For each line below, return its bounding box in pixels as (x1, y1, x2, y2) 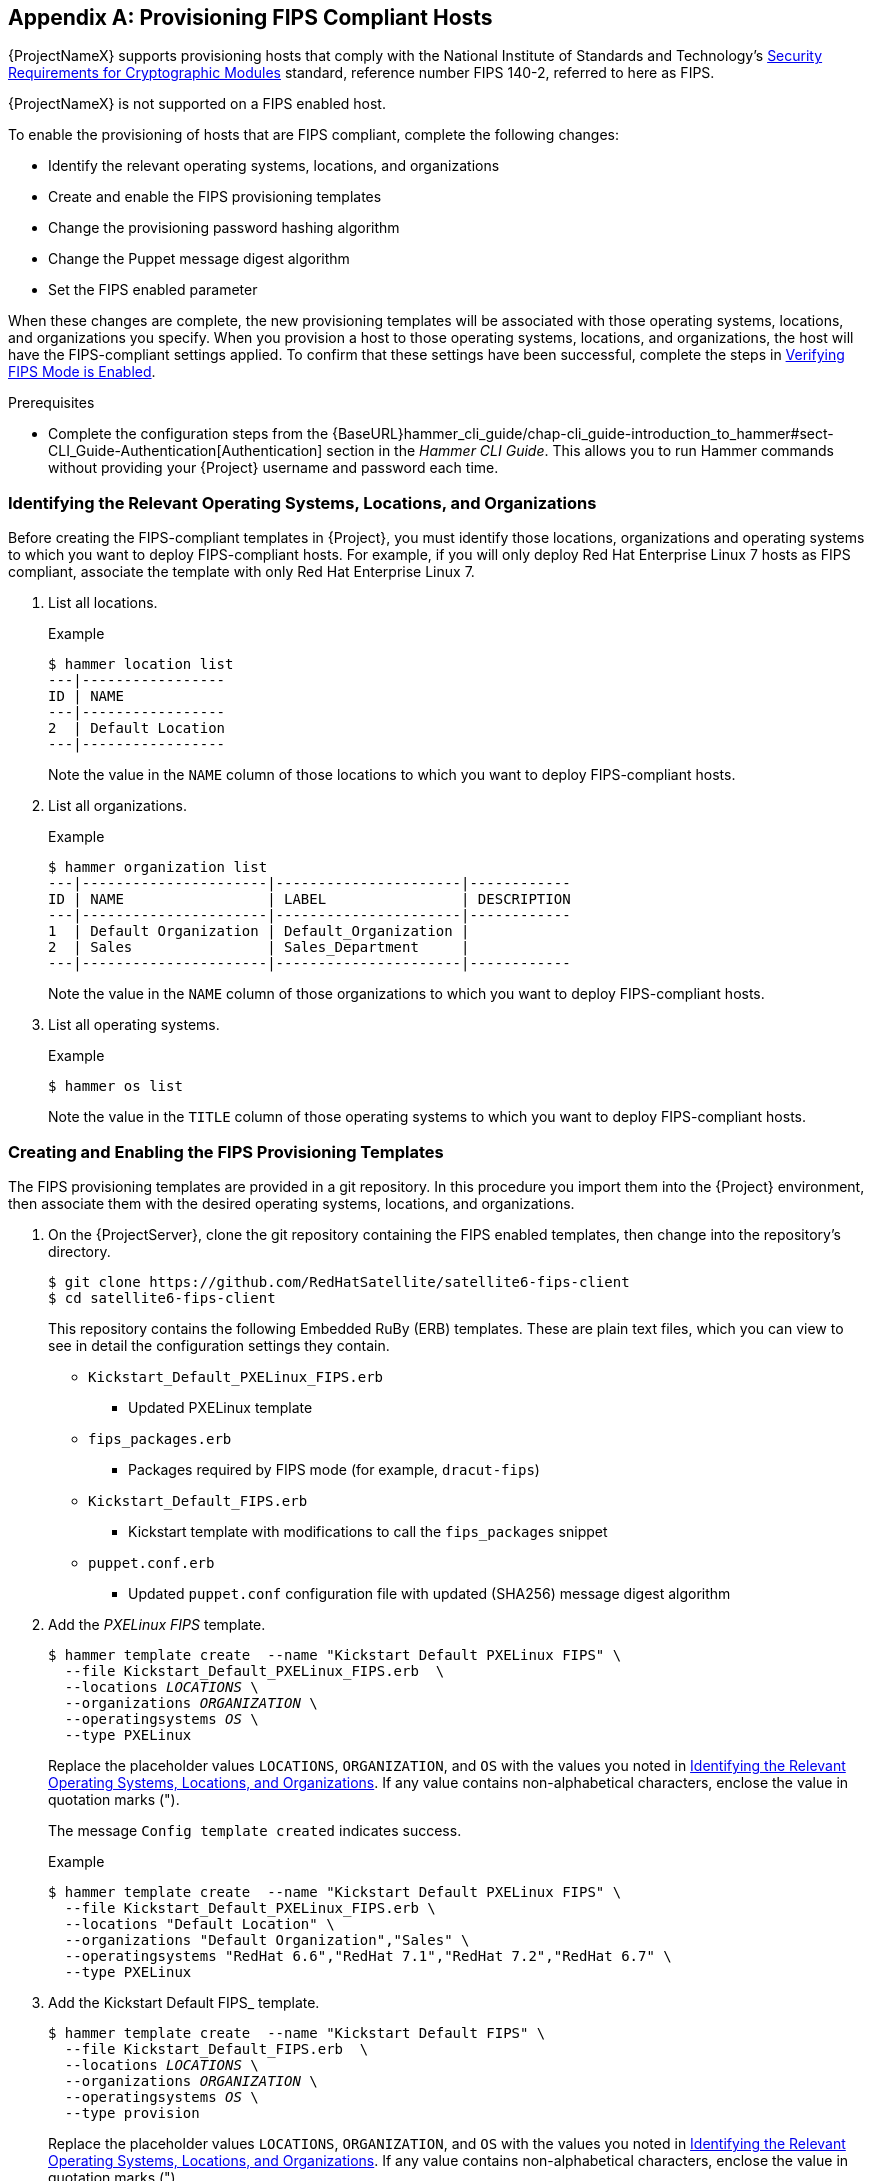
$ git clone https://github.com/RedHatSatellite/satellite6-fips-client (48, 1273, 630, 1290)
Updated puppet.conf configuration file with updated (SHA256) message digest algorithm (128, 1584, 731, 1602)
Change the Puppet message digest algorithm (48, 250, 350, 268)
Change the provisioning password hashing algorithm (48, 219, 400, 237)
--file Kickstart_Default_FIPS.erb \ (64, 2040, 369, 2057)
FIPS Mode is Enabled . (8, 363, 156, 381)
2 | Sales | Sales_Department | (48, 939, 470, 956)
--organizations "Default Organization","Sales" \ (64, 1931, 470, 1948)
